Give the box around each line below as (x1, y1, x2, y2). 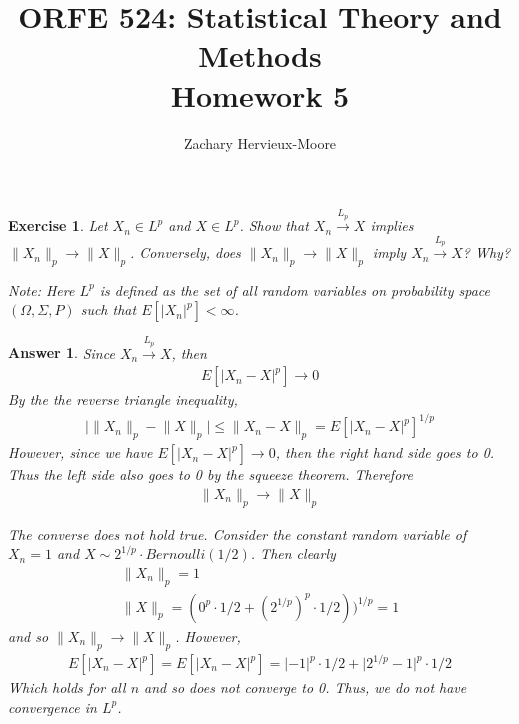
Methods (198, 35, 322, 76)
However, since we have (8, 442, 153, 463)
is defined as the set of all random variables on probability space (99, 279, 490, 300)
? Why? (462, 242, 511, 263)
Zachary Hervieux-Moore (183, 132, 337, 153)
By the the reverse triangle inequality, (8, 389, 238, 410)
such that (80, 299, 137, 320)
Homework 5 (170, 74, 350, 115)
